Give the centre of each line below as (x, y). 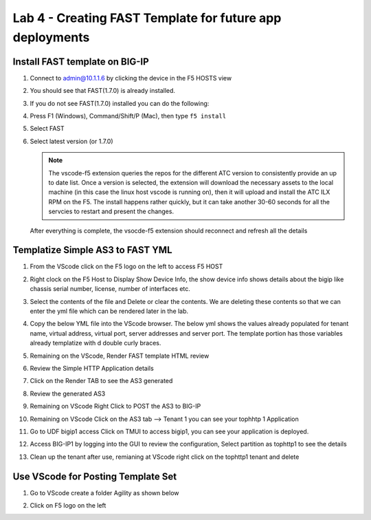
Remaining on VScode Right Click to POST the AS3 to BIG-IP (115, 407)
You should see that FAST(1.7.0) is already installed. (102, 91)
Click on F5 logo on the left (68, 505)
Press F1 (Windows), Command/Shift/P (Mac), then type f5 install (128, 116)
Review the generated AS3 (68, 393)
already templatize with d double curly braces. (95, 343)
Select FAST (47, 129)
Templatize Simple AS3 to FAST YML (92, 250)
